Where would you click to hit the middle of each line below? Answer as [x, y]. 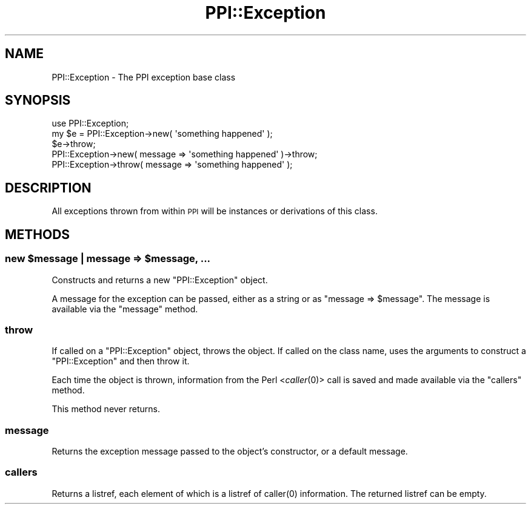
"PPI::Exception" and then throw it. [121, 361]
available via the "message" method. [125, 309]
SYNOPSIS [38, 100]
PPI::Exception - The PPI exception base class [144, 77]
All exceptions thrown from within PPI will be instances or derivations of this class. [215, 211]
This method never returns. [106, 409]
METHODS [38, 234]
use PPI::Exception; [90, 123]
